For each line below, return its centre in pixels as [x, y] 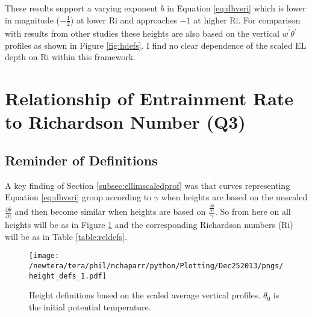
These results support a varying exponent [81, 8]
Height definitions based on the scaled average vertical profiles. [145, 295]
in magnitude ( [33, 20]
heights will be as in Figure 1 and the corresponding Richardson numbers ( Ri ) [149, 225]
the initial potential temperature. [90, 306]
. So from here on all [253, 211]
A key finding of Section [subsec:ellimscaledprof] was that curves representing [148, 185]
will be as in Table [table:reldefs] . [66, 236]
